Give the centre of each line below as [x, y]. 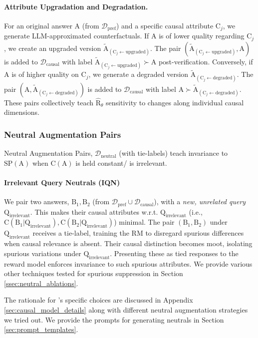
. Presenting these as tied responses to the [174, 253]
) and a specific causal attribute [165, 25]
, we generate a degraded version [138, 74]
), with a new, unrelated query [200, 201]
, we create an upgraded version [53, 48]
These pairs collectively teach [49, 102]
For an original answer [38, 25]
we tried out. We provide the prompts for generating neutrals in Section [114, 319]
